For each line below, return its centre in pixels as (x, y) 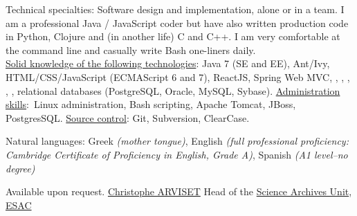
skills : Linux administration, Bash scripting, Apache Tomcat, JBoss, (151, 104)
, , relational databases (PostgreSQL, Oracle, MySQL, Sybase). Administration (173, 90)
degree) (20, 168)
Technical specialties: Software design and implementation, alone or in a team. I (175, 9)
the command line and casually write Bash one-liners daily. (131, 49)
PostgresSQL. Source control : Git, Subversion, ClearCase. (128, 117)
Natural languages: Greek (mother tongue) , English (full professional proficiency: (177, 141)
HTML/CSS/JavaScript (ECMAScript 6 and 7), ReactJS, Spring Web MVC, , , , (178, 76)
